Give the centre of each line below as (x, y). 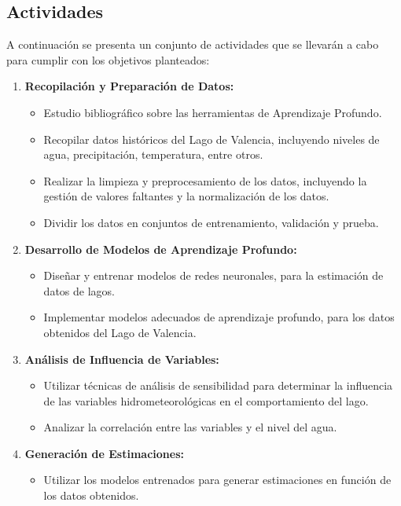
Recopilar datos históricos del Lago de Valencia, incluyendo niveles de (212, 139)
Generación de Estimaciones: (104, 453)
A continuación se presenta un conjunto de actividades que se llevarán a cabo (193, 44)
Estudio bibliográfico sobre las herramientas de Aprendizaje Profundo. (213, 112)
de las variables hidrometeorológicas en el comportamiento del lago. (206, 400)
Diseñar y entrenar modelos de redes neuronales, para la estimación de (213, 275)
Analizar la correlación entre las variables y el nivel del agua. (190, 427)
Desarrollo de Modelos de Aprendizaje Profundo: (161, 249)
